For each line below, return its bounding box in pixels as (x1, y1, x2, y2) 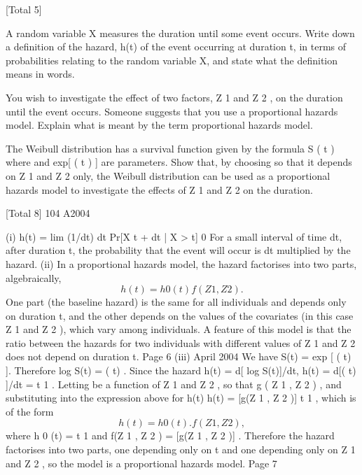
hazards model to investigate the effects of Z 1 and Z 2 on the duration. (6, 182, 313, 197)
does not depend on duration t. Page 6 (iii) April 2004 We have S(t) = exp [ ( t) (6, 349, 351, 364)
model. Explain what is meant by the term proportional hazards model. (6, 118, 313, 132)
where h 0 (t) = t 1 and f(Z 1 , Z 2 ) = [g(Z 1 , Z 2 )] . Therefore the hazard (6, 428, 335, 443)
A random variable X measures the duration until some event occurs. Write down (6, 25, 355, 40)
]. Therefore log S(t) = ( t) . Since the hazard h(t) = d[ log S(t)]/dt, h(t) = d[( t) (6, 363, 356, 378)
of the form (6, 404, 54, 418)
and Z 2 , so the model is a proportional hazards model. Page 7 (6, 455, 277, 470)
